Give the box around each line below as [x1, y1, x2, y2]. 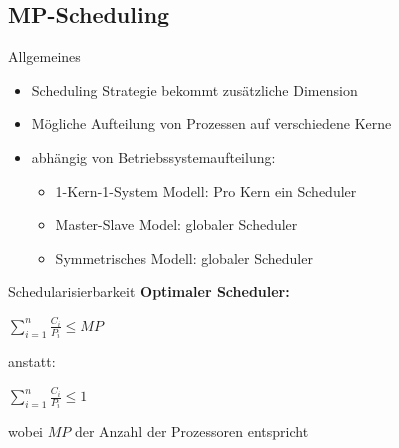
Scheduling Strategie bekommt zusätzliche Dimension [31, 79, 358, 100]
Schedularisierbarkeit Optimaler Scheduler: [8, 281, 290, 302]
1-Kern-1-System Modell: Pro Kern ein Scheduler [55, 180, 357, 201]
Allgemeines [8, 46, 81, 67]
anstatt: [8, 351, 56, 372]
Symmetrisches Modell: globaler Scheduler [55, 247, 313, 268]
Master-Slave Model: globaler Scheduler [55, 214, 298, 235]
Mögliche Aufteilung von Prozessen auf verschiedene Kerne [31, 113, 392, 134]
